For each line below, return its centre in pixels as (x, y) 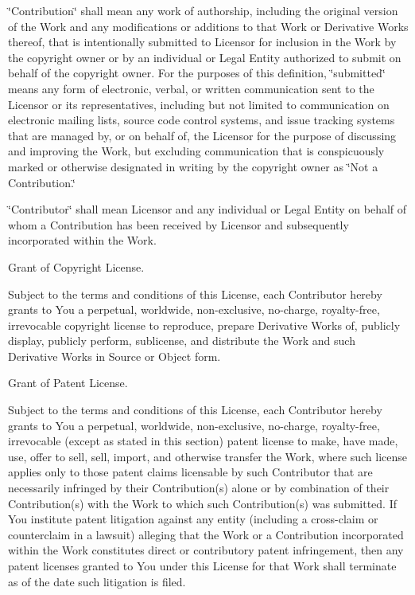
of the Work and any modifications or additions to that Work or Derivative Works (208, 26)
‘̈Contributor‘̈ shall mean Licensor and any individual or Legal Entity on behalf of (207, 209)
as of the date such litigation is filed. (97, 581)
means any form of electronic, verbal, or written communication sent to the (191, 88)
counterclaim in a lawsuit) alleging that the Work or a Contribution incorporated (206, 534)
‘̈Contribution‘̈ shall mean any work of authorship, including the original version (203, 10)
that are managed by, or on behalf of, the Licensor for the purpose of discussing (202, 135)
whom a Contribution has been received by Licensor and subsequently (178, 224)
